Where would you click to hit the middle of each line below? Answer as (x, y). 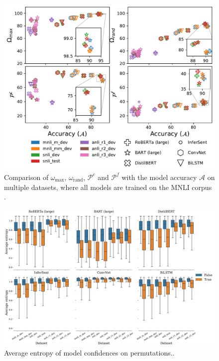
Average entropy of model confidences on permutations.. (89, 353)
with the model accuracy (159, 177)
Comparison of (26, 177)
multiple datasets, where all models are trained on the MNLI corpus (108, 187)
